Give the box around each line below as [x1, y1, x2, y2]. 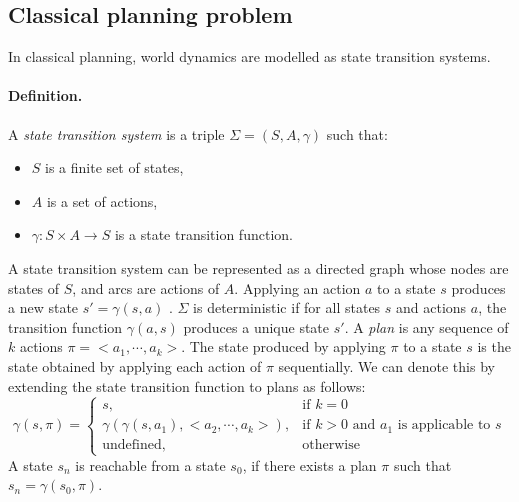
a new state [8, 297, 79, 318]
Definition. [8, 85, 83, 106]
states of [8, 277, 60, 298]
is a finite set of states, [45, 157, 184, 178]
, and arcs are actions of [72, 277, 220, 298]
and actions [396, 297, 467, 318]
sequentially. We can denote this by [278, 355, 495, 376]
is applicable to [397, 418, 491, 433]
